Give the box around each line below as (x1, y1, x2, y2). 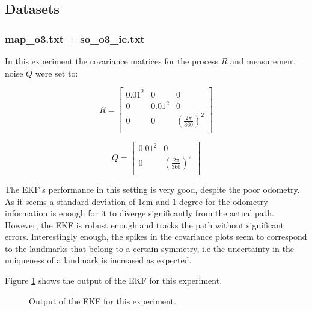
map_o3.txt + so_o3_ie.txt (5, 31, 145, 46)
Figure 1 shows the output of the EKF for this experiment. (5, 274, 222, 287)
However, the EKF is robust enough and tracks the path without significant (5, 218, 284, 231)
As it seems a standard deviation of (5, 195, 135, 207)
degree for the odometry (179, 195, 268, 207)
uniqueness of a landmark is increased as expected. (5, 254, 192, 266)
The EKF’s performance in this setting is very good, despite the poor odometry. (5, 183, 300, 195)
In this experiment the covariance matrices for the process (5, 55, 219, 67)
